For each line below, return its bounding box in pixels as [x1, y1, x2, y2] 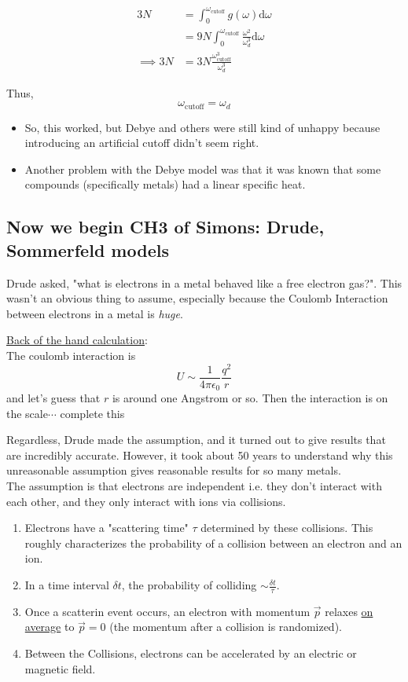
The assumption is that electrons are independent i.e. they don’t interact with [6, 478, 382, 494]
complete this [60, 405, 125, 421]
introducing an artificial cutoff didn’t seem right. [24, 134, 259, 151]
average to [24, 618, 75, 635]
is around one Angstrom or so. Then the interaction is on [112, 390, 388, 406]
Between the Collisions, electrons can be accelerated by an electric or [24, 645, 357, 662]
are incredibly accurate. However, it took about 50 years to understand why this [6, 446, 393, 463]
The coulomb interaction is [6, 346, 136, 363]
